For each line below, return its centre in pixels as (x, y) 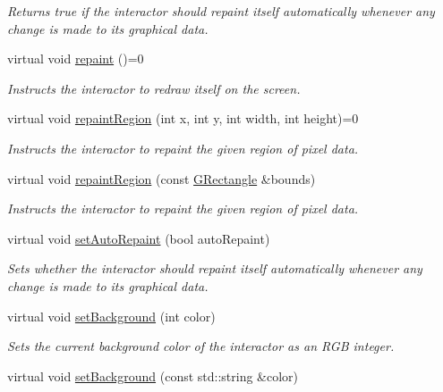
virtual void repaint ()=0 (76, 58)
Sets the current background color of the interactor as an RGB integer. (201, 346)
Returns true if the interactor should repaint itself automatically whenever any (221, 11)
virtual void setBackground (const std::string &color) (153, 375)
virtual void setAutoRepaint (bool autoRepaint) (139, 238)
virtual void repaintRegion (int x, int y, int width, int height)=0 (183, 118)
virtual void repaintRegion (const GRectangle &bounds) (162, 178)
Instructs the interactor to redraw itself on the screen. (154, 88)
